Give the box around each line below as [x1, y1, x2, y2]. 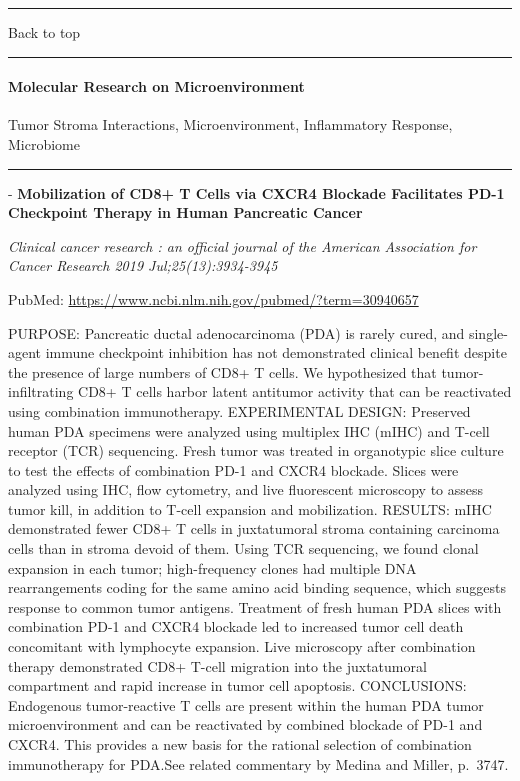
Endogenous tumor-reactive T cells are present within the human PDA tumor [8, 694, 484, 715]
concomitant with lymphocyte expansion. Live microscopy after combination [8, 636, 476, 657]
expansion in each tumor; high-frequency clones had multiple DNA [8, 557, 417, 578]
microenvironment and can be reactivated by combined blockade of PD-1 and [8, 714, 483, 735]
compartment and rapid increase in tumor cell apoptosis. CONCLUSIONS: [8, 675, 467, 696]
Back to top [8, 22, 81, 42]
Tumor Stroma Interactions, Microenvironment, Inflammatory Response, [8, 114, 453, 135]
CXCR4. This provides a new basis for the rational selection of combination [8, 734, 472, 755]
